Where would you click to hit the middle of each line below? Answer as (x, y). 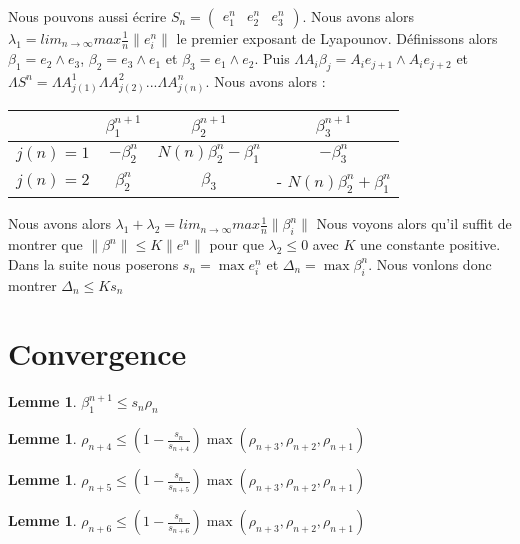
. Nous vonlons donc (430, 263)
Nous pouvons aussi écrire (87, 16)
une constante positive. (430, 244)
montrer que (45, 244)
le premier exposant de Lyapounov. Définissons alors (337, 38)
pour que (236, 244)
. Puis (272, 58)
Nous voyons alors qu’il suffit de (414, 223)
